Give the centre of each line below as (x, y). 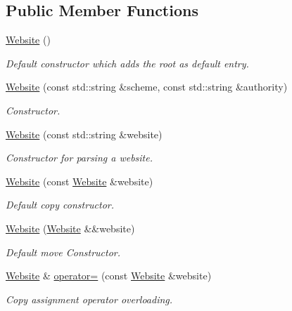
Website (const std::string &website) (84, 134)
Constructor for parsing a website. (79, 158)
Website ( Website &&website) (70, 228)
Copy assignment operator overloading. (89, 299)
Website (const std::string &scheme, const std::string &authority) (147, 87)
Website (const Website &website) (80, 181)
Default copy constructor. (60, 205)
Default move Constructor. (63, 252)
